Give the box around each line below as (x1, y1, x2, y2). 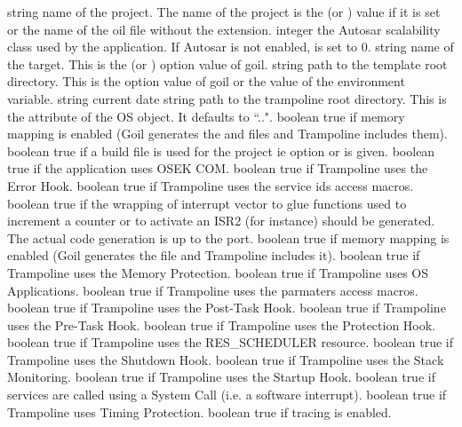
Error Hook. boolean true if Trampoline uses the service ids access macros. (7, 176, 414, 194)
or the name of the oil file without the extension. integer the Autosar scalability (7, 20, 441, 38)
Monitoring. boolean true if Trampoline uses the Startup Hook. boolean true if (7, 368, 435, 386)
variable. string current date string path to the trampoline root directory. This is (7, 89, 447, 107)
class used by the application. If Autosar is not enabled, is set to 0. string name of (7, 37, 454, 56)
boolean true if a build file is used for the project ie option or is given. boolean (7, 141, 435, 160)
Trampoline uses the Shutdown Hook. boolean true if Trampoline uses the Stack (7, 350, 444, 368)
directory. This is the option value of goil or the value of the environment (7, 72, 405, 91)
